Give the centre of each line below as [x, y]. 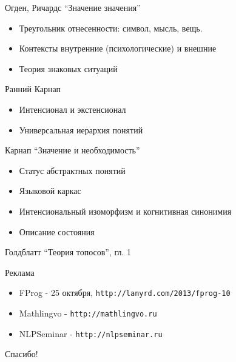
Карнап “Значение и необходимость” [72, 150]
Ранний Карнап [33, 89]
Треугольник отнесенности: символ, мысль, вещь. [111, 28]
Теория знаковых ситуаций [68, 68]
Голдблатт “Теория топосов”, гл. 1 [68, 252]
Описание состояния [57, 231]
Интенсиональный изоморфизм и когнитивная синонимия [125, 211]
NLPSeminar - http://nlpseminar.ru [91, 333]
